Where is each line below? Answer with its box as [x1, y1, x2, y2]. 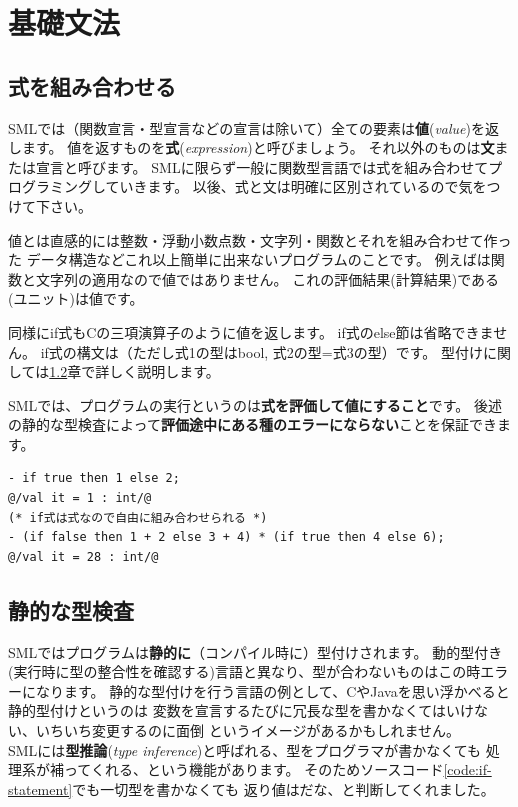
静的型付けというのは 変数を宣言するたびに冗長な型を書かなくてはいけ [8, 700, 474, 721]
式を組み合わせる [8, 70, 176, 101]
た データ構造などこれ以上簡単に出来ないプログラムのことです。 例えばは [8, 249, 491, 270]
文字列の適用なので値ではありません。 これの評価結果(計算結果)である [35, 268, 499, 289]
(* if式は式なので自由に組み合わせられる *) [8, 510, 268, 525]
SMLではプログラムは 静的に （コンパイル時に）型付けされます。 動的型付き [8, 641, 503, 662]
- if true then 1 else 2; [8, 471, 180, 486]
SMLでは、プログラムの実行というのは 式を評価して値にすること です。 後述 [8, 394, 502, 415]
